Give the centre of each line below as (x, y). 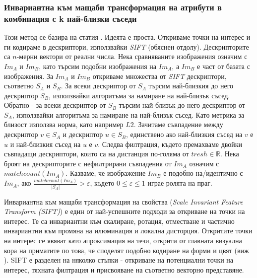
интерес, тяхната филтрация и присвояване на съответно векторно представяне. (124, 269)
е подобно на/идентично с (203, 173)
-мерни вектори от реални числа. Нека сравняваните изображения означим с (132, 56)
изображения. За (29, 76)
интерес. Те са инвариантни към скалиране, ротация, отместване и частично (119, 221)
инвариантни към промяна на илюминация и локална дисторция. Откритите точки (128, 231)
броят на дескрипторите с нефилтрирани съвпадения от (88, 163)
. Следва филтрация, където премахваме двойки (170, 144)
